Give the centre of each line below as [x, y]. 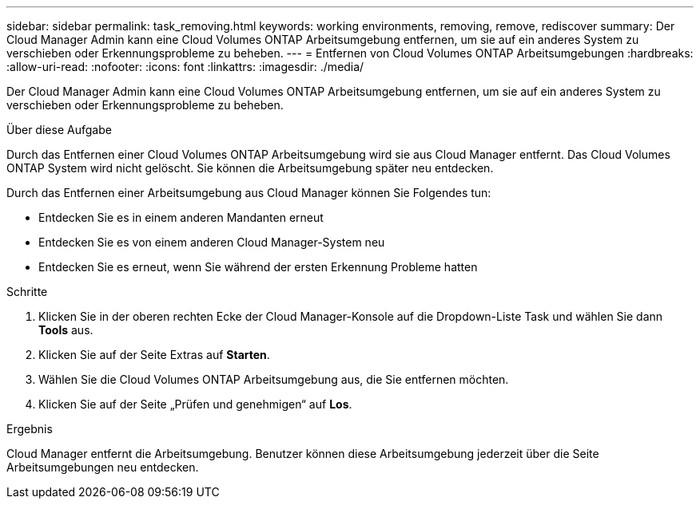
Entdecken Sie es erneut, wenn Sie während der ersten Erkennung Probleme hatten [258, 267]
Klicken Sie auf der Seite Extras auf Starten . [154, 355]
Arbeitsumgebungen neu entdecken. [103, 467]
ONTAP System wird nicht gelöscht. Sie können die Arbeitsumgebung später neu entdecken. [250, 168]
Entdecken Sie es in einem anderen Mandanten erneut [181, 217]
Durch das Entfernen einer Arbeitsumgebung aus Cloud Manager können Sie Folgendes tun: [249, 193]
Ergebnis [30, 429]
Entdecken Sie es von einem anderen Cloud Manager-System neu [212, 242]
